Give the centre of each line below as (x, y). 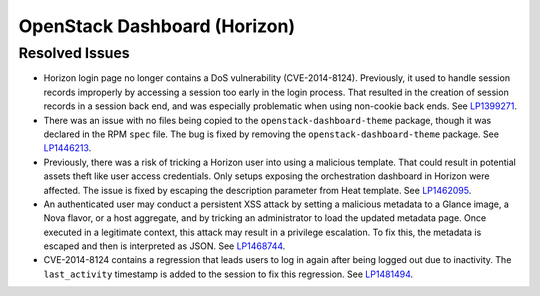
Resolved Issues (74, 53)
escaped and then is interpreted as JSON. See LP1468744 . (164, 246)
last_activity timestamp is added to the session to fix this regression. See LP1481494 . (228, 274)
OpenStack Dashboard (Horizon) (156, 26)
